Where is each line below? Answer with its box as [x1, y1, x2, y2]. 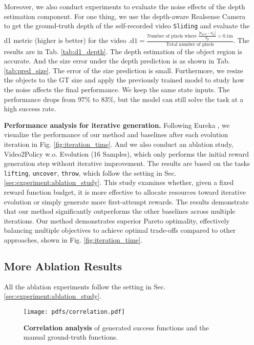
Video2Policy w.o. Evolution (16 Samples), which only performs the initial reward [4, 148, 249, 159]
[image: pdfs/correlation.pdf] [23, 308, 125, 315]
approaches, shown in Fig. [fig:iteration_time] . [4, 234, 143, 244]
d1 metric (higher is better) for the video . [4, 35, 130, 45]
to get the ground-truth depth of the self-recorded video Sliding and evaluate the [4, 20, 250, 31]
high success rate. [4, 103, 56, 114]
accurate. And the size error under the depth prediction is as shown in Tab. [4, 56, 230, 66]
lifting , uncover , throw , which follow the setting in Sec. [4, 167, 176, 178]
